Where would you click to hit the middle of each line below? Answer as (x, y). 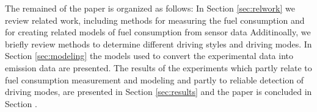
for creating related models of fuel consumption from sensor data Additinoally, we (158, 32)
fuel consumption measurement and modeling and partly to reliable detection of (155, 79)
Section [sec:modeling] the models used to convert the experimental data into (149, 56)
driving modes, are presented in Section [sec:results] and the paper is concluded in (158, 92)
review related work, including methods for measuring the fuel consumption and (155, 20)
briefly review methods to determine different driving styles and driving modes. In (158, 44)
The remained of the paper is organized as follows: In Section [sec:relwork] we (150, 8)
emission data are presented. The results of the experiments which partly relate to (158, 67)
